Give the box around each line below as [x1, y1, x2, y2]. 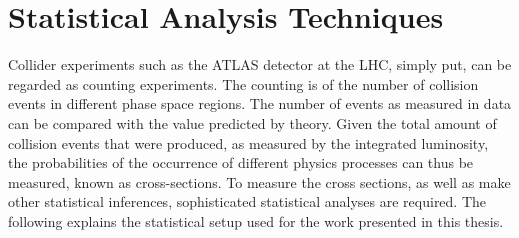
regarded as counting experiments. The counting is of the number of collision [8, 73, 479, 94]
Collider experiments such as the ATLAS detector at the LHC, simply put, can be [8, 54, 512, 75]
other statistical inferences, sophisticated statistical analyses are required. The [8, 191, 487, 212]
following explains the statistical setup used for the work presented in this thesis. [8, 210, 504, 231]
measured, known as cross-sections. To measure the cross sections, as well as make [8, 171, 511, 192]
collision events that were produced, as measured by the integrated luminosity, [8, 132, 489, 153]
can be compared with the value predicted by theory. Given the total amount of [8, 112, 497, 133]
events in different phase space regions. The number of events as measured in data [8, 93, 512, 114]
